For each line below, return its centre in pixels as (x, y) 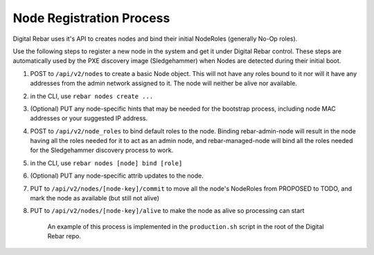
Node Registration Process (91, 18)
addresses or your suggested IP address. (89, 118)
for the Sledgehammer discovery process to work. (102, 150)
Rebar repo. (64, 236)
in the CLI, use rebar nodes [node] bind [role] (106, 163)
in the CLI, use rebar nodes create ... (92, 96)
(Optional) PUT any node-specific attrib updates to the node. (117, 176)
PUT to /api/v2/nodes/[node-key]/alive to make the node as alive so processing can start (167, 211)
